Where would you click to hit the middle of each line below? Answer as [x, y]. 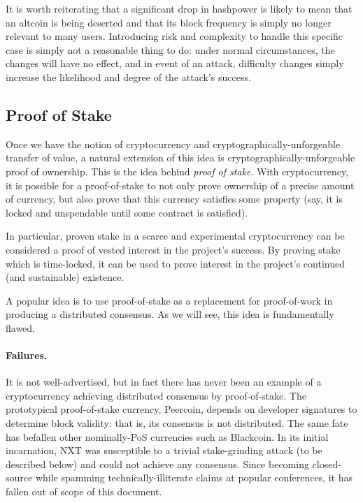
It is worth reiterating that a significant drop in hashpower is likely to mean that [179, 8]
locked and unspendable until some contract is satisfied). [127, 212]
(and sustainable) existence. [65, 277]
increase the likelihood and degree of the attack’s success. [128, 76]
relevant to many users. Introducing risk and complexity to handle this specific [174, 36]
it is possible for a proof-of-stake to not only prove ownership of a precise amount [180, 185]
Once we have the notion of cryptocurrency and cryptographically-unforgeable [173, 144]
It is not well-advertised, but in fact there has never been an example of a [164, 382]
